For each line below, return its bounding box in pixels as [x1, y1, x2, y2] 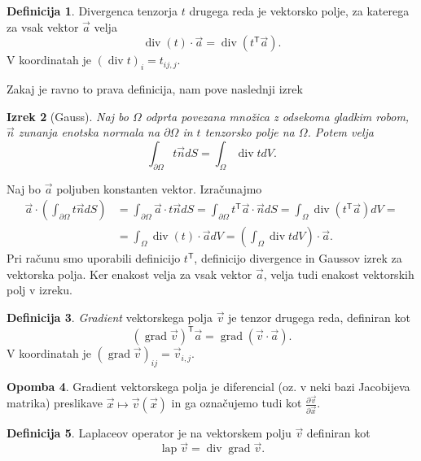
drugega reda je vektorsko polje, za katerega [189, 2, 410, 19]
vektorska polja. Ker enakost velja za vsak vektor [7, 265, 252, 282]
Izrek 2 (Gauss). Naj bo [7, 107, 129, 124]
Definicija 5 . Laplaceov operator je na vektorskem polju [7, 424, 292, 441]
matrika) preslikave [7, 394, 103, 411]
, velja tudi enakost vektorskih [263, 265, 414, 282]
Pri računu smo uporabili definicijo [7, 250, 181, 267]
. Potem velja [307, 124, 374, 141]
